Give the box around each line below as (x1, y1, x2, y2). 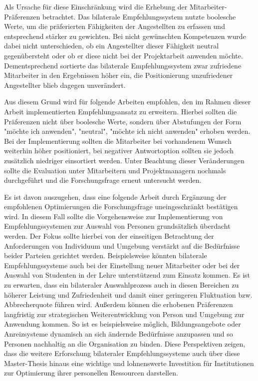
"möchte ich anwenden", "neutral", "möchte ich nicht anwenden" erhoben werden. (4, 126, 251, 136)
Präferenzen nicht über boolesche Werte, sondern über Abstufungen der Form (4, 116, 242, 126)
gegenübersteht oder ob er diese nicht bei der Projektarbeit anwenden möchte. (4, 50, 243, 60)
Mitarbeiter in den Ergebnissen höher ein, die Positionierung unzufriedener (4, 70, 233, 80)
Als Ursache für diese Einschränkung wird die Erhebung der (4, 1, 188, 11)
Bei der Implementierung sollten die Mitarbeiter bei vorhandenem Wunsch (4, 135, 232, 146)
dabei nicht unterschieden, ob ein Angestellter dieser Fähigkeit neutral (4, 40, 219, 51)
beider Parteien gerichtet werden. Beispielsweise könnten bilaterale (4, 250, 207, 261)
